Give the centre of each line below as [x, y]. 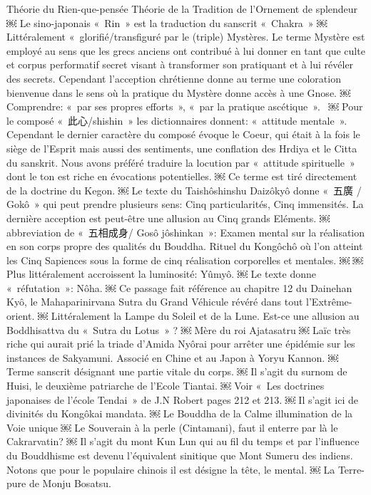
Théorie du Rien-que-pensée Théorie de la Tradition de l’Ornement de [159, 9]
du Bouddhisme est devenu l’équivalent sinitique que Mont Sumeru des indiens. [180, 455]
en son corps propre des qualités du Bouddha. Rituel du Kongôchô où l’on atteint [185, 246]
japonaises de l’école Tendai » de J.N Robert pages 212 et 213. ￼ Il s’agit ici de [183, 399]
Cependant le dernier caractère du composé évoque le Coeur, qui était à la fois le [183, 134]
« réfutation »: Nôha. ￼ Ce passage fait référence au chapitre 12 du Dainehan [179, 287]
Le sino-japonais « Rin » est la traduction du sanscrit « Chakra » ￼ [173, 22]
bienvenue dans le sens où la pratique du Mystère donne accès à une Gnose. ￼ [178, 92]
